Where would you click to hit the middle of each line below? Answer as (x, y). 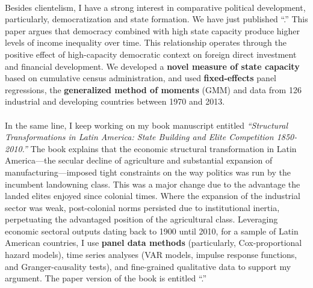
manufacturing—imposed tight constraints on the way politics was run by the (148, 172)
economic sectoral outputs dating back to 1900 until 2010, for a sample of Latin (152, 231)
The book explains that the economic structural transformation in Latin (163, 148)
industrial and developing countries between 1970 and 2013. (115, 101)
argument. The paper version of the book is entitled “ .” (106, 278)
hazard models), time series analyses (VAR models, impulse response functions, (151, 255)
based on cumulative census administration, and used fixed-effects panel (141, 78)
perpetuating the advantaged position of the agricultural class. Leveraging (141, 219)
